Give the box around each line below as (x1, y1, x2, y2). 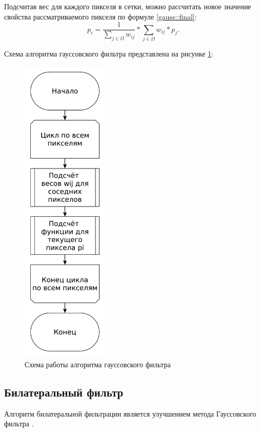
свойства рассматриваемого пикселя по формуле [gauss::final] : (4, 11, 197, 22)
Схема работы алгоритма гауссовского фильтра (25, 359, 171, 370)
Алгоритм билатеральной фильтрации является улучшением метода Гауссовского (4, 408, 256, 419)
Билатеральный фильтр (4, 384, 124, 400)
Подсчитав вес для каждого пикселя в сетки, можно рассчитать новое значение (4, 1, 251, 11)
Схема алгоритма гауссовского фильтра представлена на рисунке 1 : (4, 48, 213, 59)
